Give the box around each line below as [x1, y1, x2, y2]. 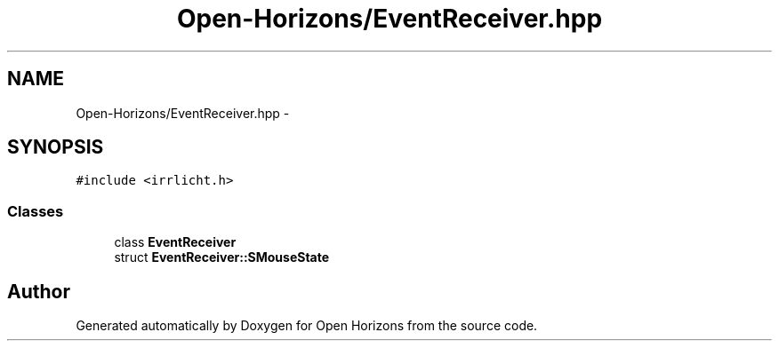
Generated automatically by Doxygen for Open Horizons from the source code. [76, 318, 538, 334]
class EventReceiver [114, 234, 237, 250]
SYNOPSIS [7, 136, 104, 159]
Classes [7, 202, 64, 220]
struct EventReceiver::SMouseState [114, 249, 330, 265]
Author [7, 280, 70, 303]
